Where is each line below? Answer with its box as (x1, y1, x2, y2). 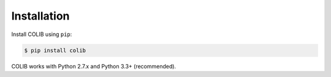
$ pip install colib (24, 46, 86, 54)
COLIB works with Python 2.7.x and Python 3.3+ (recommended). (11, 62, 177, 70)
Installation (11, 9, 70, 23)
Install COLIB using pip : (11, 31, 72, 38)
